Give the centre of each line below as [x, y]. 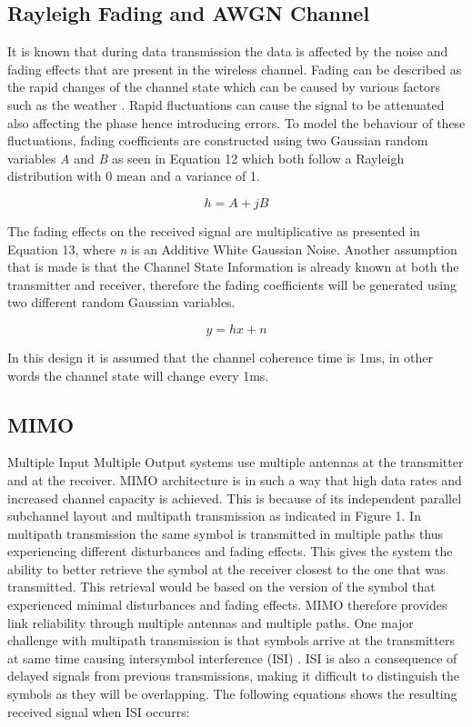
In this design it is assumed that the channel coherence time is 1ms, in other [221, 357]
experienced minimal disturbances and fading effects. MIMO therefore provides [227, 605]
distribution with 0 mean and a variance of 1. [134, 176]
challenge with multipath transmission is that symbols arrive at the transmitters [231, 640]
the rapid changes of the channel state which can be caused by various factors [224, 87]
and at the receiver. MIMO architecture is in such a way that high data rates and [235, 479]
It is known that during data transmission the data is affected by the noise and [228, 51]
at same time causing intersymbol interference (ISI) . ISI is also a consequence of [232, 657]
